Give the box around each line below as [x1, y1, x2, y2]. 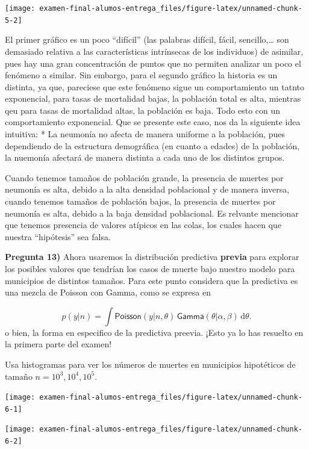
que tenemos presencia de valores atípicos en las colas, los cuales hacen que [5, 218, 282, 231]
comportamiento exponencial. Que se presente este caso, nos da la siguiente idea [5, 116, 301, 128]
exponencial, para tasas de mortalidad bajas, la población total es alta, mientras [5, 92, 301, 105]
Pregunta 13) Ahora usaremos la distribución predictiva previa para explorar [5, 250, 299, 263]
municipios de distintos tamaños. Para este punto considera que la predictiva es [5, 274, 298, 286]
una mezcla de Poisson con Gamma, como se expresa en [5, 286, 211, 299]
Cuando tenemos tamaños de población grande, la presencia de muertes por [5, 171, 284, 184]
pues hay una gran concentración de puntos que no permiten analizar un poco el [5, 57, 301, 69]
